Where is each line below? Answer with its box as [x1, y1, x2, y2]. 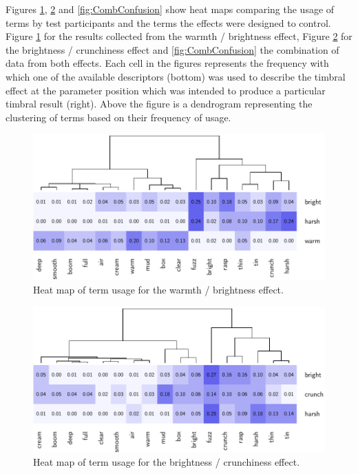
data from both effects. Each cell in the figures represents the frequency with [6, 56, 329, 70]
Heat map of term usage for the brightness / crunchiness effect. [33, 455, 300, 469]
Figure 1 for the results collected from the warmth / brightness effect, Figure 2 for [6, 29, 352, 43]
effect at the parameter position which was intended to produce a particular [6, 83, 326, 97]
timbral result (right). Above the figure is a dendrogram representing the [6, 96, 313, 111]
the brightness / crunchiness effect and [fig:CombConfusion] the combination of [6, 42, 339, 56]
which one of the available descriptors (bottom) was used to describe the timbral [6, 69, 346, 83]
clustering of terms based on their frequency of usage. [6, 110, 231, 124]
